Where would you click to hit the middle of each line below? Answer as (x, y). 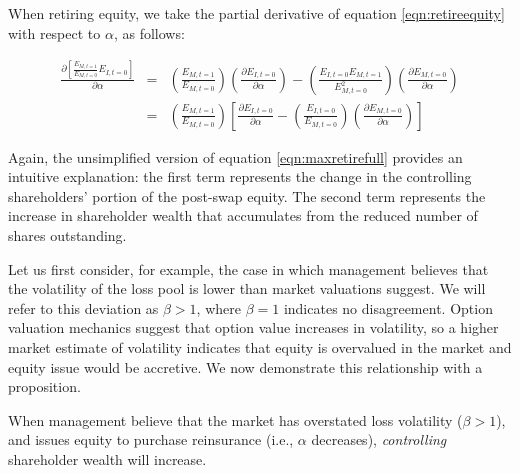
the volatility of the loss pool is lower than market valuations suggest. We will (247, 288)
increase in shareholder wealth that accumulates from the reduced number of (243, 215)
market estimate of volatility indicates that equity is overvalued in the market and (260, 346)
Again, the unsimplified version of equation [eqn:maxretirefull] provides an (235, 156)
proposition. (44, 386)
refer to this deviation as (83, 307)
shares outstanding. (67, 234)
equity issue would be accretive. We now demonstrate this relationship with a (245, 366)
